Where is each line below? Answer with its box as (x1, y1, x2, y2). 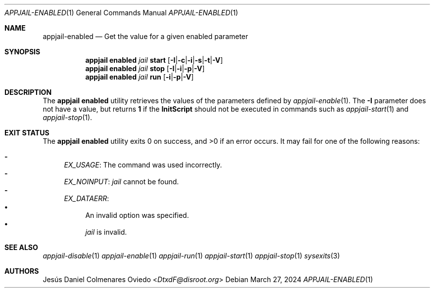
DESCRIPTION (4, 88, 52, 96)
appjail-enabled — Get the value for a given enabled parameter (43, 32, 248, 41)
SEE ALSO (4, 243, 38, 251)
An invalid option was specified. (85, 211, 189, 219)
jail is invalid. (85, 228, 127, 236)
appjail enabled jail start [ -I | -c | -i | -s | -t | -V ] (85, 56, 223, 64)
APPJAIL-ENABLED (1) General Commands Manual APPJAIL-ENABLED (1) (4, 8, 239, 17)
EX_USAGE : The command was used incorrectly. (64, 161, 222, 169)
